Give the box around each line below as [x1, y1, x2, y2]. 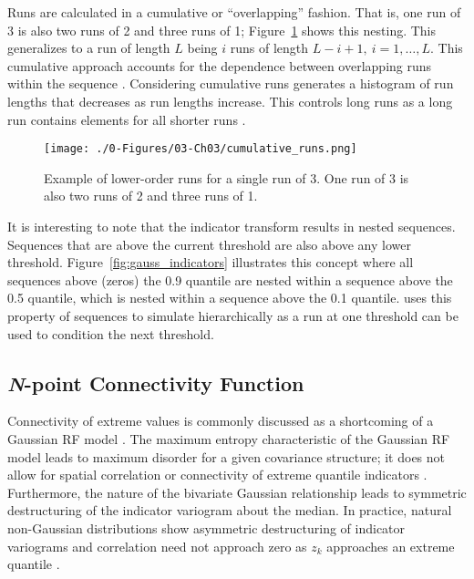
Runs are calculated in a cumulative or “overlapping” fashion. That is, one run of [7, 3, 461, 21]
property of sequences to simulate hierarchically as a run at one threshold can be [7, 305, 459, 325]
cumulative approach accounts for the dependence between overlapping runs [7, 56, 432, 75]
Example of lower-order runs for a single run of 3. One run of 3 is [44, 168, 409, 187]
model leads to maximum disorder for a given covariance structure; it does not [7, 447, 446, 466]
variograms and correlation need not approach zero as [7, 536, 307, 555]
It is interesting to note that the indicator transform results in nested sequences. [7, 217, 456, 235]
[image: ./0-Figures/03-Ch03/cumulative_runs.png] [44, 142, 357, 156]
